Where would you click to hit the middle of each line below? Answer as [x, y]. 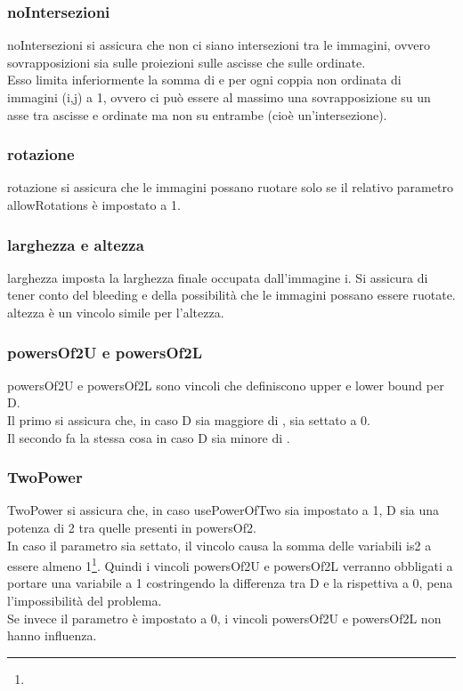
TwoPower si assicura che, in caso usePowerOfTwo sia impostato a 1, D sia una [223, 510]
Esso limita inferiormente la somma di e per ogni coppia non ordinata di [204, 80]
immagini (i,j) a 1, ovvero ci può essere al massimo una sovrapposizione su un [219, 97]
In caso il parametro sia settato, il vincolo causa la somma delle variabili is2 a [219, 545]
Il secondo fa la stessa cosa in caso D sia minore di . [149, 437]
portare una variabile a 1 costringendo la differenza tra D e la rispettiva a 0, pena [230, 583]
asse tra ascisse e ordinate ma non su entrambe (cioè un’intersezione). [197, 114]
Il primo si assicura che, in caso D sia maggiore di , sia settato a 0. [189, 420]
